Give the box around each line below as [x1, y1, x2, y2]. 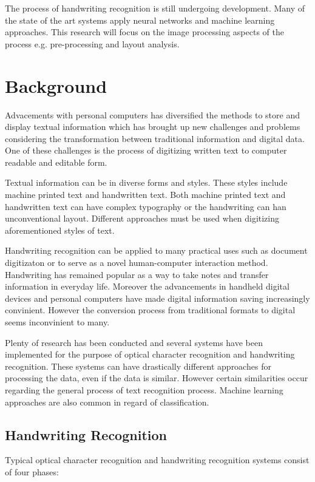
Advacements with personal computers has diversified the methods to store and [5, 108, 300, 121]
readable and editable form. [5, 155, 107, 168]
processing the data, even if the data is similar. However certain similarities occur [5, 372, 308, 384]
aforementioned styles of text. [5, 223, 115, 236]
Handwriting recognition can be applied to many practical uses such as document [5, 244, 308, 257]
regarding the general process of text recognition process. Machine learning [5, 383, 283, 396]
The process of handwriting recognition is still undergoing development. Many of [5, 2, 305, 14]
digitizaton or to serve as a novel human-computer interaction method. [5, 256, 268, 269]
